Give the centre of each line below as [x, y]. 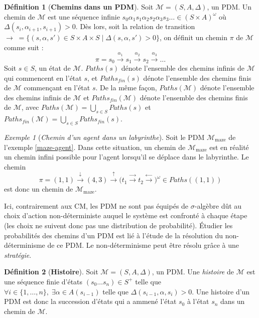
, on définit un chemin [194, 37]
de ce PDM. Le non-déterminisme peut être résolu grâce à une [143, 245]
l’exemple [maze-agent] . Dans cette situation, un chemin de [95, 147]
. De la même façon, [126, 88]
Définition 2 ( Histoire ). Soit [51, 272]
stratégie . [18, 255]
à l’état [198, 301]
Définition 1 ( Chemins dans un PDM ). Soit [79, 7]
